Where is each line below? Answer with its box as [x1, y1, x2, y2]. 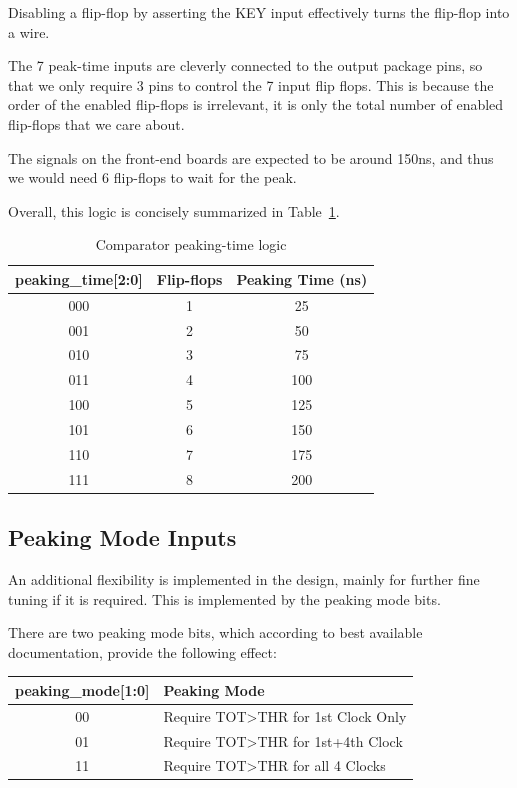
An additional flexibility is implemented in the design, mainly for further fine [8, 568, 480, 589]
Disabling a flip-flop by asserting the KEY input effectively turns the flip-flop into [8, 2, 510, 22]
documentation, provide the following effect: [8, 641, 277, 662]
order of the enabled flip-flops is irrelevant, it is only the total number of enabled [8, 94, 504, 115]
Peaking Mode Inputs [8, 522, 237, 553]
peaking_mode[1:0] [15, 679, 150, 700]
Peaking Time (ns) [236, 268, 368, 289]
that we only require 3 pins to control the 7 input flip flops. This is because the [8, 74, 494, 95]
